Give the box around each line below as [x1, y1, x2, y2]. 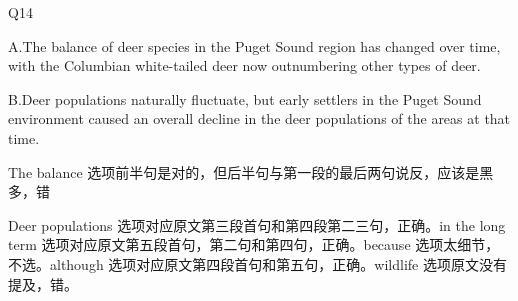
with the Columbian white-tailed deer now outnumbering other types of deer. [8, 55, 481, 76]
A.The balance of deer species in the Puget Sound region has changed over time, [8, 35, 501, 56]
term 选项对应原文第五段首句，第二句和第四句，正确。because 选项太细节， [8, 234, 500, 255]
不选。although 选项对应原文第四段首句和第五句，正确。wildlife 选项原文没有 [8, 253, 507, 274]
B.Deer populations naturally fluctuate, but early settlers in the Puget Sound [8, 88, 482, 109]
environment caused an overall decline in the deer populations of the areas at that [8, 108, 511, 129]
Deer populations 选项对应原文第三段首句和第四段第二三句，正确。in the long [8, 214, 506, 235]
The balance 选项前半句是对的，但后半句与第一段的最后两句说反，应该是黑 [8, 161, 494, 182]
